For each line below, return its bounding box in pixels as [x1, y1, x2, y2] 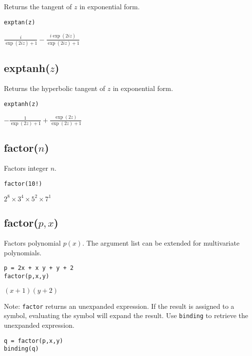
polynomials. [4, 247, 42, 257]
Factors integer [4, 163, 48, 173]
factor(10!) [4, 180, 42, 187]
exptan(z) [4, 18, 36, 26]
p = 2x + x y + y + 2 [4, 265, 74, 272]
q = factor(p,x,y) [4, 337, 63, 344]
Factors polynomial [4, 238, 61, 248]
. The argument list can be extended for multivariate [82, 238, 240, 248]
